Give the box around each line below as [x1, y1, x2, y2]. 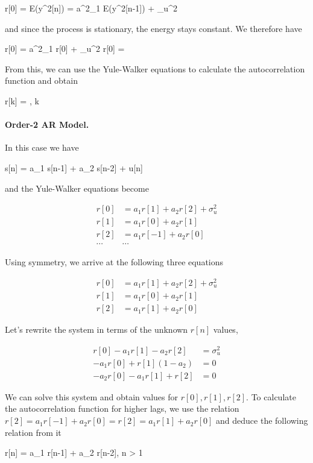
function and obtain [5, 74, 78, 87]
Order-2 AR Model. [5, 118, 89, 131]
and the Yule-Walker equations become [5, 181, 149, 194]
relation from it [5, 426, 62, 438]
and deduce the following [216, 414, 308, 427]
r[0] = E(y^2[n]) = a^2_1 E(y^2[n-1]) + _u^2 [5, 2, 177, 14]
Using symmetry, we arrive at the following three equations [5, 256, 224, 268]
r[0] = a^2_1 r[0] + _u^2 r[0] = [5, 42, 125, 55]
